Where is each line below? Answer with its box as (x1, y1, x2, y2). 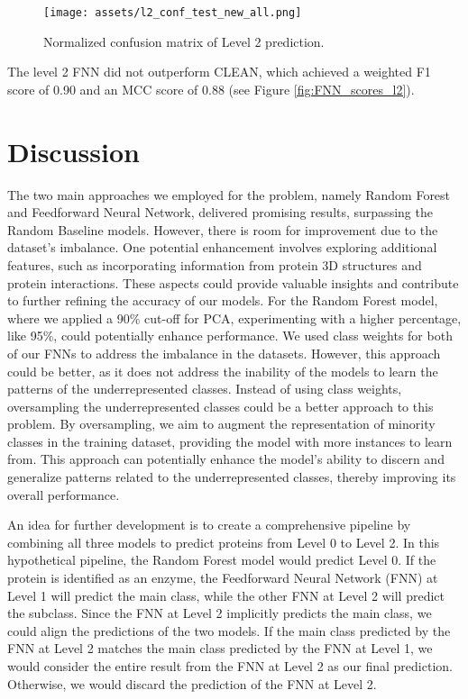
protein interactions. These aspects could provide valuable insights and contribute (7, 273, 459, 292)
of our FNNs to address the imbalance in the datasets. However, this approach (7, 343, 441, 362)
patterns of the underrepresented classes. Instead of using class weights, (7, 379, 402, 398)
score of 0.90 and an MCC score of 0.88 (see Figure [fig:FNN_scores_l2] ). (7, 79, 415, 98)
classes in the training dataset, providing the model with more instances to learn (7, 431, 453, 450)
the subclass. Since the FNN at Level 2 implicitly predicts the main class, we (7, 604, 432, 622)
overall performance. (7, 485, 120, 504)
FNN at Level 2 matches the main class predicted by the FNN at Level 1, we (7, 639, 433, 658)
